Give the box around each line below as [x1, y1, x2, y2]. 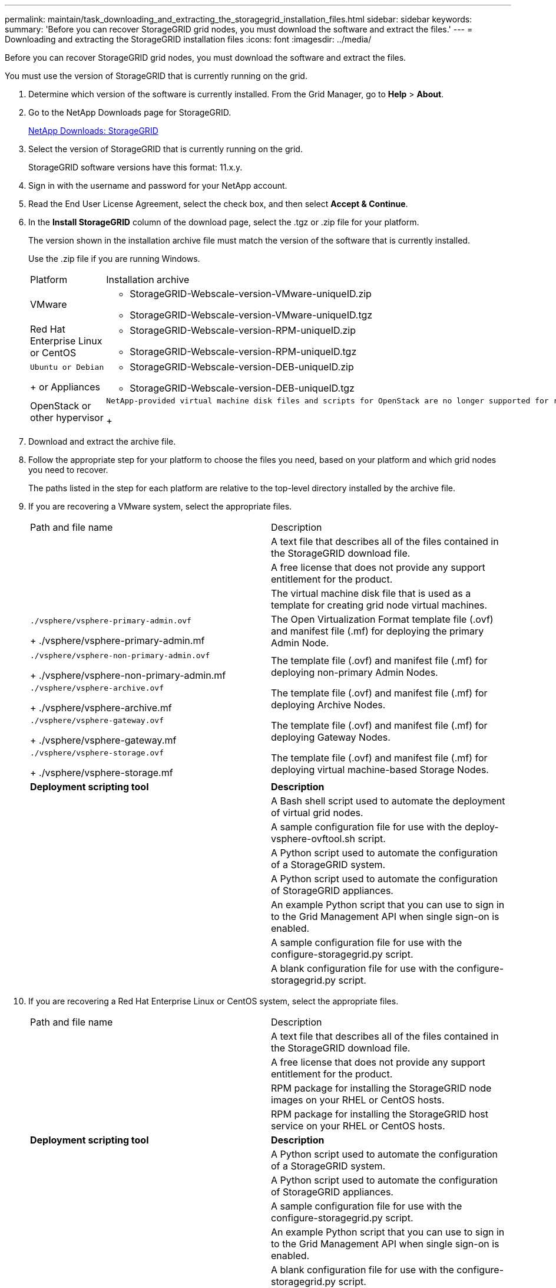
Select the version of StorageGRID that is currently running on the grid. [28, 144, 303, 154]
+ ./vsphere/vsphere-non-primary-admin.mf [30, 669, 226, 681]
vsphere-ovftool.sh [271, 833, 356, 845]
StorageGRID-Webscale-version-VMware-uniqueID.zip [130, 288, 372, 300]
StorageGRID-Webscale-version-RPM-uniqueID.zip [130, 324, 356, 336]
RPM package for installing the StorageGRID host [271, 1108, 488, 1120]
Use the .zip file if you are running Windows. [28, 254, 200, 264]
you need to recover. [28, 465, 108, 475]
